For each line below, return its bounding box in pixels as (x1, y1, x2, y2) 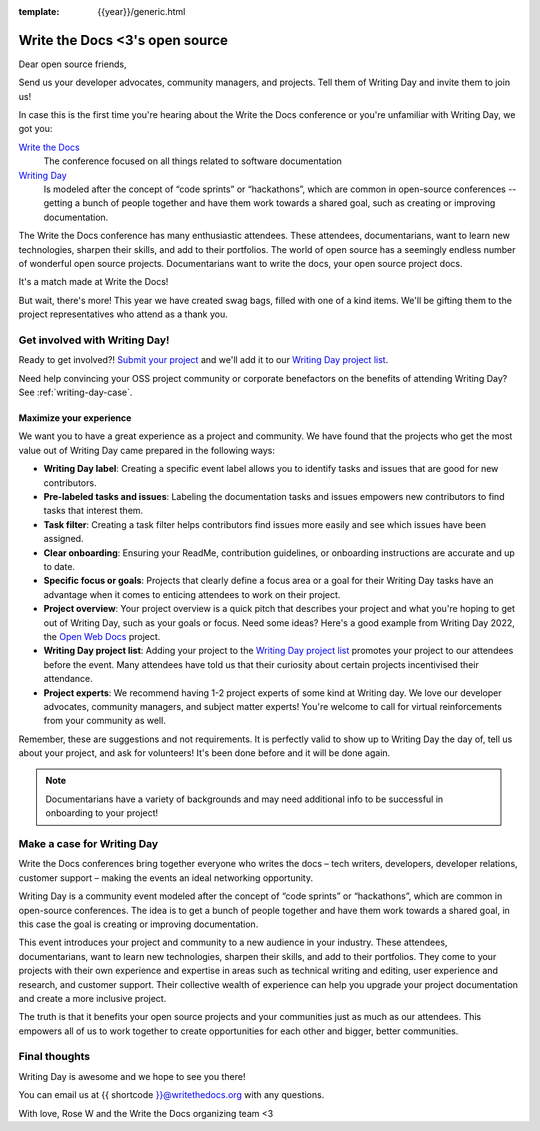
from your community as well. (43, 715, 167, 727)
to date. (43, 560, 75, 572)
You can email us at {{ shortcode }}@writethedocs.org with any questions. (18, 1089, 325, 1101)
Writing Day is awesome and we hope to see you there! (18, 1070, 246, 1082)
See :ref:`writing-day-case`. (18, 386, 133, 399)
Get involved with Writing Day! (18, 333, 170, 347)
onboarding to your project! (45, 807, 159, 819)
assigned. (43, 533, 84, 545)
